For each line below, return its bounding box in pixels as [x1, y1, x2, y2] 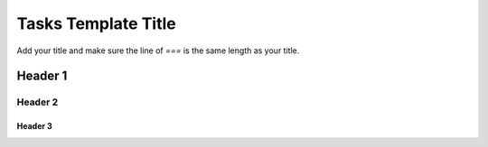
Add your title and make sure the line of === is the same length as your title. [16, 45, 300, 56]
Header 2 [16, 96, 59, 108]
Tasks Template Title [16, 14, 176, 33]
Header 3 [16, 121, 53, 132]
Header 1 [16, 69, 68, 84]
